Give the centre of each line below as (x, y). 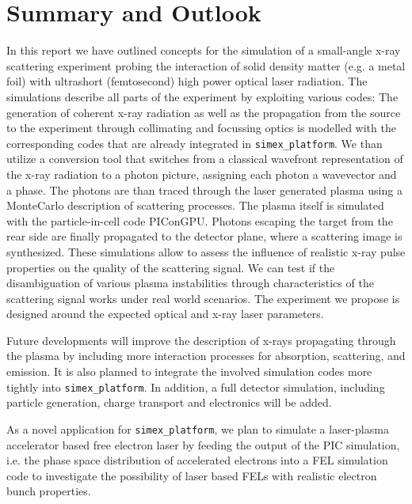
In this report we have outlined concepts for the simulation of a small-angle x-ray (204, 50)
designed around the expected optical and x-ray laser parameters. (165, 314)
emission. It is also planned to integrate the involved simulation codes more (189, 371)
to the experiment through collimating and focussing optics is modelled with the (201, 128)
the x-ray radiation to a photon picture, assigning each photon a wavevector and (202, 174)
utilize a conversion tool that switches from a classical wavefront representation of (205, 159)
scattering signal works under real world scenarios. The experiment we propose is (203, 298)
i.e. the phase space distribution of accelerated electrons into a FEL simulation (197, 460)
